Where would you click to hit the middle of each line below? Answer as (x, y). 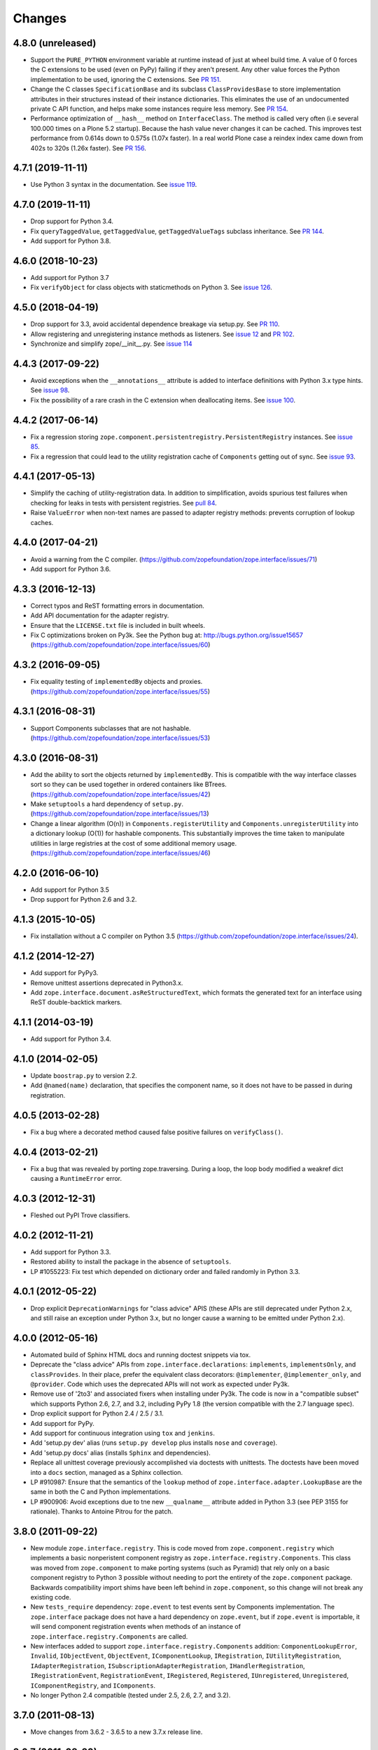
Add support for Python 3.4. (71, 1039)
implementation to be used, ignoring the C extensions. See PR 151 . (126, 79)
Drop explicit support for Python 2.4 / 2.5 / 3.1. (97, 1413)
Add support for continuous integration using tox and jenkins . (122, 1433)
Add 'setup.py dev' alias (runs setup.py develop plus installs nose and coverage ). (154, 1443)
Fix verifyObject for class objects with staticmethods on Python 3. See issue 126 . (151, 288)
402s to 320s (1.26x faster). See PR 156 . (89, 148)
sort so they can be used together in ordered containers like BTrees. (128, 785)
